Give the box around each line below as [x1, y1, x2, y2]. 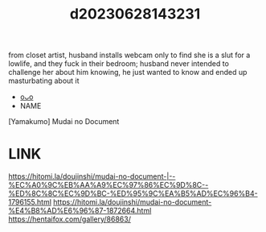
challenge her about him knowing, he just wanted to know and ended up [8, 68, 248, 77]
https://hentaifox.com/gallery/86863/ [8, 214, 131, 224]
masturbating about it [8, 76, 80, 85]
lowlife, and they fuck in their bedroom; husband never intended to [8, 59, 229, 68]
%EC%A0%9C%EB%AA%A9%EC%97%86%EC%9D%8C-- [8, 180, 209, 190]
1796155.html [8, 197, 52, 207]
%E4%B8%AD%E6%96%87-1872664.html [8, 206, 152, 216]
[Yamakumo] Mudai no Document [8, 117, 120, 126]
